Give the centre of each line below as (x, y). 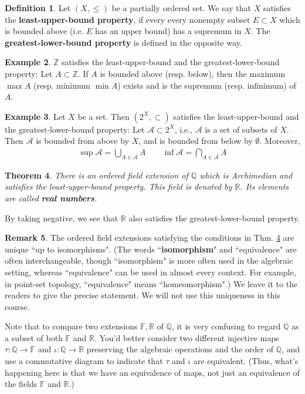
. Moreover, (280, 141)
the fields (21, 384)
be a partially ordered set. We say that (181, 8)
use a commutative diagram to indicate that (84, 361)
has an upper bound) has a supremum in (168, 31)
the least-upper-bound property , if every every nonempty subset (128, 19)
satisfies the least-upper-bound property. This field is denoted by (118, 186)
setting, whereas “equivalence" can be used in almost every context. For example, (150, 272)
